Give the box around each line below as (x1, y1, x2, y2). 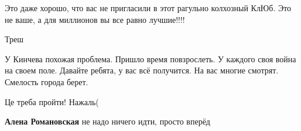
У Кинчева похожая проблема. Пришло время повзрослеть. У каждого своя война (5, 52, 296, 65)
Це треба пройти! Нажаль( (5, 95, 99, 108)
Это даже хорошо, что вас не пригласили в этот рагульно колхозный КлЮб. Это (5, 2, 292, 14)
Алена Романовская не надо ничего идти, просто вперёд (5, 115, 210, 127)
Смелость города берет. (5, 75, 88, 88)
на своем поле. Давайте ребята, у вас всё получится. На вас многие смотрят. (5, 64, 279, 76)
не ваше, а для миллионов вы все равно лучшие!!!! (5, 13, 185, 25)
